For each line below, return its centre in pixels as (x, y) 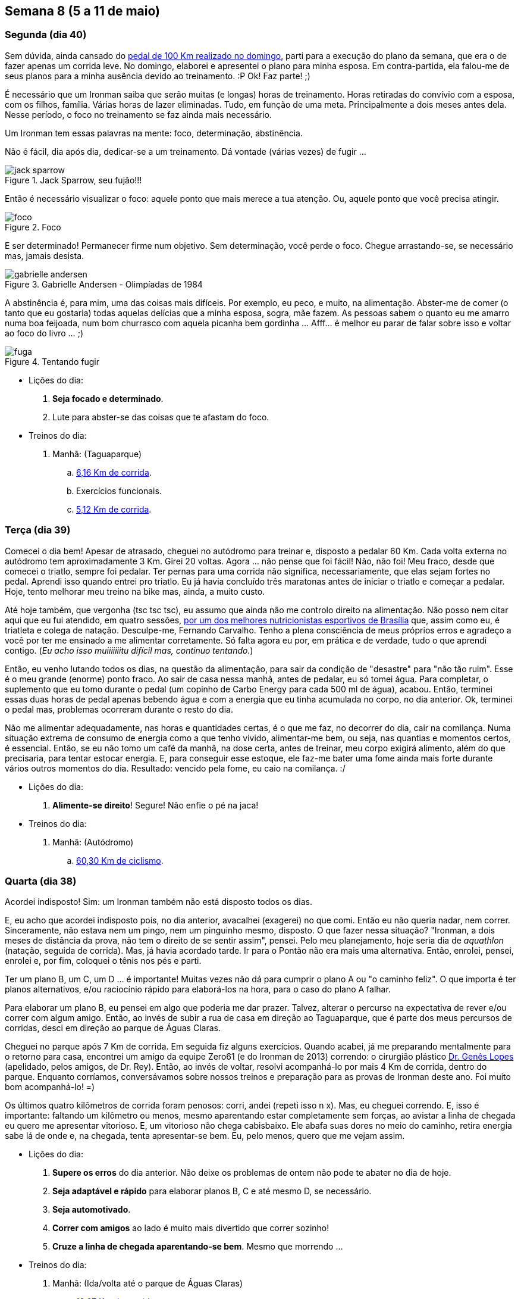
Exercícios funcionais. (119, 491)
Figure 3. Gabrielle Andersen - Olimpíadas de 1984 (104, 284)
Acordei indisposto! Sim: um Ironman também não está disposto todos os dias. (159, 902)
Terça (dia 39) (38, 530)
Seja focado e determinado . (108, 398)
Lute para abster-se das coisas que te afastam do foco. (161, 417)
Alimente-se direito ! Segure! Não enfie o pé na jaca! (156, 805)
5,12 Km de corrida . (114, 509)
